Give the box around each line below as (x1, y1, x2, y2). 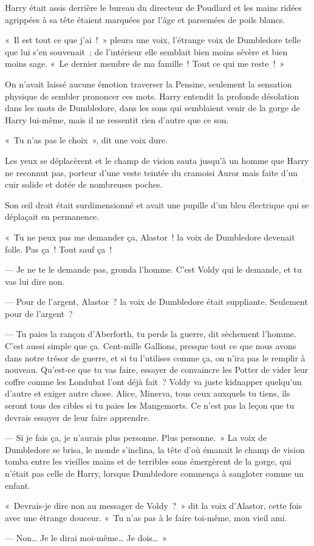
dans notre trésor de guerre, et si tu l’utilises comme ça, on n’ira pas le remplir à (5, 351, 305, 364)
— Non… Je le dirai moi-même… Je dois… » (5, 531, 167, 544)
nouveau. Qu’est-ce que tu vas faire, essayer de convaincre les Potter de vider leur (5, 363, 309, 376)
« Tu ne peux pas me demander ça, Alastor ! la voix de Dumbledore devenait (5, 230, 295, 243)
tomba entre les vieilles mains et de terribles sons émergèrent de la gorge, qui (5, 455, 292, 468)
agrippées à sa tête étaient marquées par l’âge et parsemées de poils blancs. (5, 13, 285, 26)
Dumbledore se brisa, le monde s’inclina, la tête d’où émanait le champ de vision (5, 443, 305, 456)
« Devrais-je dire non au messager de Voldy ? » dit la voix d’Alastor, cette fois (5, 499, 302, 512)
